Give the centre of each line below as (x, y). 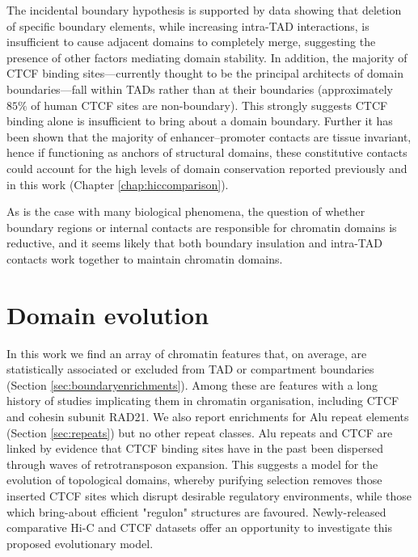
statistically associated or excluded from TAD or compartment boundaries (190, 369)
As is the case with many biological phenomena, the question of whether (186, 211)
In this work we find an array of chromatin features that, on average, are (187, 353)
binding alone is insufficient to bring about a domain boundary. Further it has (200, 121)
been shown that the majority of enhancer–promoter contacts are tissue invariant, (209, 136)
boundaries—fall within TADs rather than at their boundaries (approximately (200, 89)
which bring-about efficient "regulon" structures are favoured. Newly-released (196, 511)
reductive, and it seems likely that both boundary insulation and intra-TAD (194, 243)
